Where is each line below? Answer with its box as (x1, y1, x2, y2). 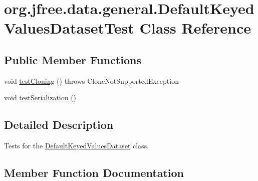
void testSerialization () (4, 92, 77, 103)
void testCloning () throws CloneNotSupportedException (4, 75, 179, 86)
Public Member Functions (4, 52, 141, 67)
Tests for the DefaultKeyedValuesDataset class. (4, 140, 149, 151)
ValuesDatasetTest (4, 18, 134, 38)
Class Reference (139, 18, 251, 38)
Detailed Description (4, 117, 114, 132)
